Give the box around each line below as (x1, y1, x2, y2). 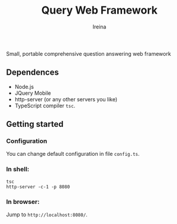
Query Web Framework (41, 4, 158, 17)
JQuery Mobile (14, 89, 52, 97)
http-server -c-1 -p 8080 (6, 184, 70, 190)
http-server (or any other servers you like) (14, 95, 118, 103)
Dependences (6, 68, 59, 78)
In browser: (6, 197, 40, 206)
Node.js (14, 83, 34, 90)
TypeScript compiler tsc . (14, 102, 76, 109)
